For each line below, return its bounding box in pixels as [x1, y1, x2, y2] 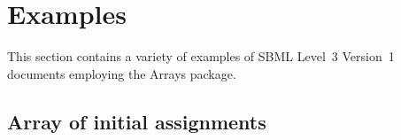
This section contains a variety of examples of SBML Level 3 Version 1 [7, 47, 395, 66]
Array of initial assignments [7, 107, 266, 135]
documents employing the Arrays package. [7, 64, 236, 82]
